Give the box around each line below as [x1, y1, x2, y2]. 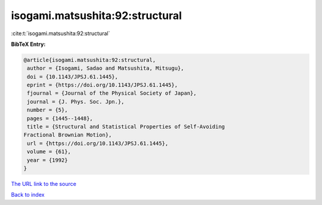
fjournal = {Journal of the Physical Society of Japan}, [27, 90, 197, 97]
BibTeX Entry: [11, 41, 46, 48]
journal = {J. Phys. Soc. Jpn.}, [27, 98, 125, 105]
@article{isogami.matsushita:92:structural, [23, 57, 156, 63]
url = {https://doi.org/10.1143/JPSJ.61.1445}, [27, 140, 169, 147]
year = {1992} [27, 157, 68, 163]
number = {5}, [27, 107, 68, 113]
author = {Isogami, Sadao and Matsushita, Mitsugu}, [27, 65, 184, 72]
